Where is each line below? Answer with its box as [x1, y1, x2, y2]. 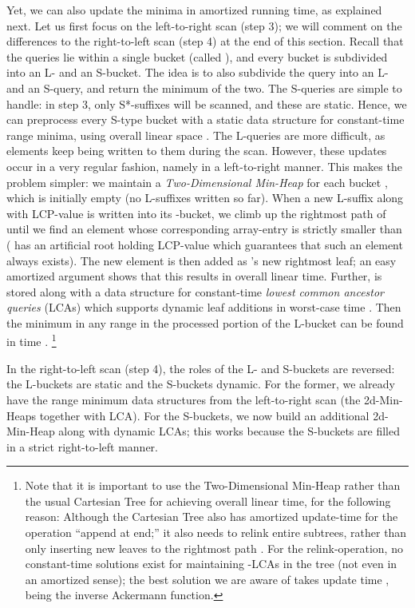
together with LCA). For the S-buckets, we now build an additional [39, 407, 370, 423]
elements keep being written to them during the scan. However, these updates [6, 142, 387, 159]
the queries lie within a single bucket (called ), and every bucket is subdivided [6, 48, 388, 65]
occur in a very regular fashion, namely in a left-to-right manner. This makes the [6, 157, 402, 174]
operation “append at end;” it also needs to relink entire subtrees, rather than [25, 524, 407, 541]
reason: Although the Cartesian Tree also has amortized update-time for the [25, 508, 398, 525]
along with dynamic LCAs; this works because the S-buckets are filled [58, 423, 400, 439]
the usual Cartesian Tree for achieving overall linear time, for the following [25, 492, 391, 509]
